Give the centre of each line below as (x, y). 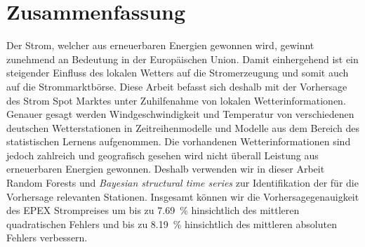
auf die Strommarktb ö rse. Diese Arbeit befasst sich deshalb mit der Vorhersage (177, 86)
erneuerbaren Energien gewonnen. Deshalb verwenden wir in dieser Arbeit (166, 169)
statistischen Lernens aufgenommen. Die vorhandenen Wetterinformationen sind (179, 141)
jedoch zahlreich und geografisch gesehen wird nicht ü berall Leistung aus (162, 155)
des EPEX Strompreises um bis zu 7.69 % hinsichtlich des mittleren (153, 210)
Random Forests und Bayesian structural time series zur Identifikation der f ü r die (182, 183)
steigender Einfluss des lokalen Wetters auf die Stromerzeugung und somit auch (178, 73)
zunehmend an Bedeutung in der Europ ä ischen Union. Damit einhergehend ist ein (182, 59)
